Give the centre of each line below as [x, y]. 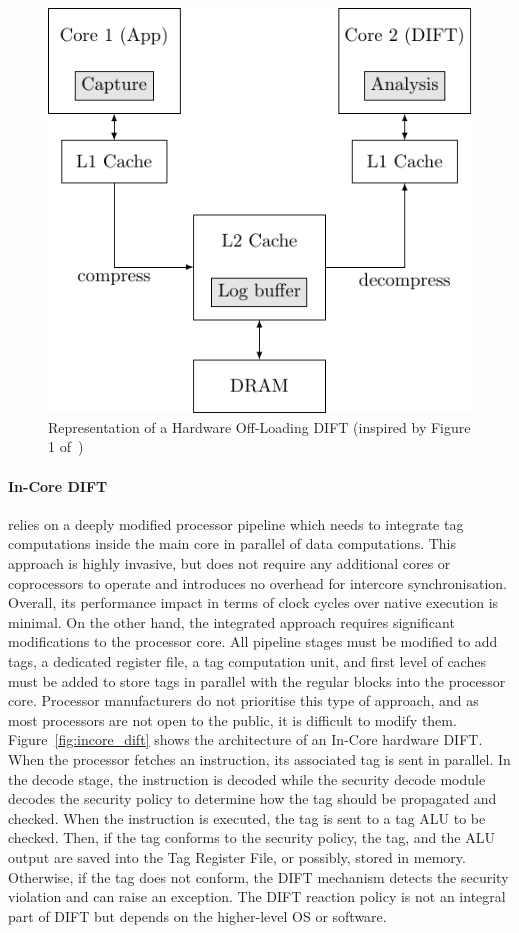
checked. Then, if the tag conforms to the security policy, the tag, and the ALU [251, 837]
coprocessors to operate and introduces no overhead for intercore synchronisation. [257, 582]
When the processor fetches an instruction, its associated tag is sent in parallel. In [259, 758]
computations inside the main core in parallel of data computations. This [232, 543]
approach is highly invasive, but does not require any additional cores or [229, 563]
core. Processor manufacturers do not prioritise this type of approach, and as [243, 700]
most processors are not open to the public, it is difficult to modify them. [232, 719]
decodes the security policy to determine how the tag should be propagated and [252, 798]
